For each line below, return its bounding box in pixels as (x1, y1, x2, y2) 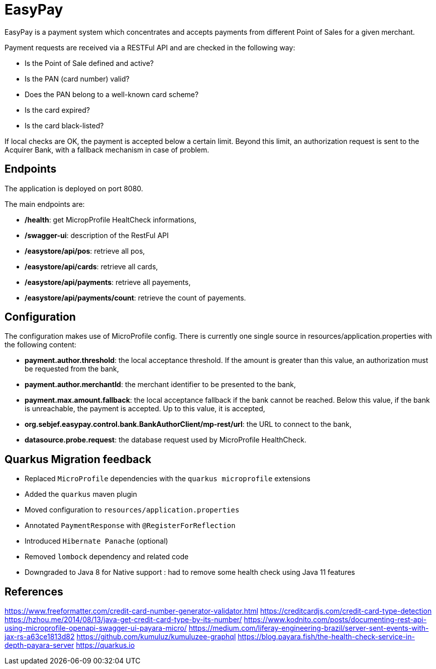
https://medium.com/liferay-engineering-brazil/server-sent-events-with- (188, 624, 429, 633)
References (5, 585, 63, 598)
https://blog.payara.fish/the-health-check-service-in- (238, 632, 415, 641)
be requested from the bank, (25, 364, 119, 374)
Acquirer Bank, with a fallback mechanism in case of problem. (5, 145, 209, 154)
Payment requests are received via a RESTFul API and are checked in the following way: (5, 43, 295, 52)
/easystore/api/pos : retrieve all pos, (25, 246, 145, 255)
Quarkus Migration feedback (5, 453, 152, 466)
